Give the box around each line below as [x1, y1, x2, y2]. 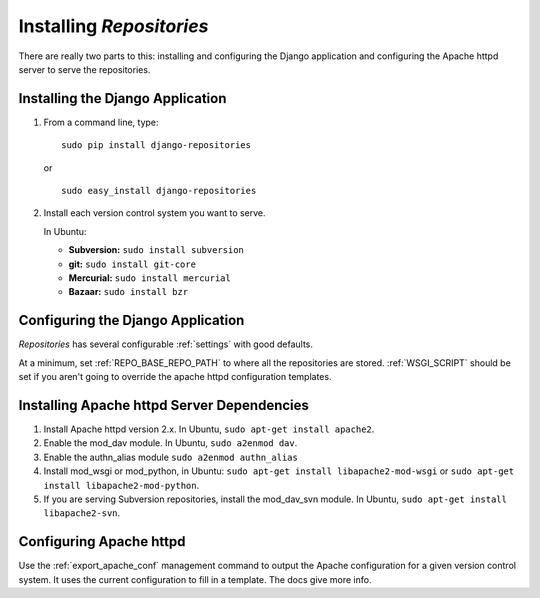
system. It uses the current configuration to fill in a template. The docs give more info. [18, 573, 372, 585]
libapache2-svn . [43, 507, 121, 519]
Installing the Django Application [18, 90, 227, 107]
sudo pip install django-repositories [61, 140, 252, 151]
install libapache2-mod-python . [43, 479, 200, 491]
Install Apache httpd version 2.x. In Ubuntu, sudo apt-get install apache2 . [43, 423, 375, 435]
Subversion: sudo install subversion [68, 244, 245, 256]
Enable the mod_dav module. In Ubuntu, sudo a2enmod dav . [43, 437, 298, 449]
